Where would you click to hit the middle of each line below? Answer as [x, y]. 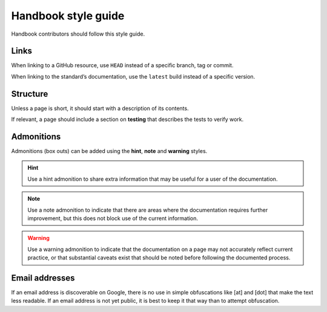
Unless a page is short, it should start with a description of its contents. [100, 108]
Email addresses [43, 278]
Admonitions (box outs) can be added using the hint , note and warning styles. [109, 151]
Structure [30, 94]
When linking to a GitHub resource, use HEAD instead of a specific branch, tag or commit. [122, 65]
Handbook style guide [68, 16]
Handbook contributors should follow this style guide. [78, 34]
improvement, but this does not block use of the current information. [113, 218]
